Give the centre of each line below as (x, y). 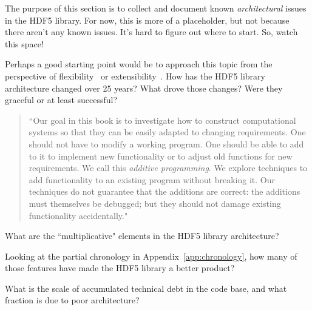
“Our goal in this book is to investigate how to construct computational (162, 120)
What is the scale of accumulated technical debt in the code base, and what (146, 288)
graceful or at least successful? (61, 100)
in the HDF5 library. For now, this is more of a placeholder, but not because (147, 20)
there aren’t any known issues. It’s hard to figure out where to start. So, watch (151, 32)
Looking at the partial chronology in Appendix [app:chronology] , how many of (151, 256)
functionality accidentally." (78, 215)
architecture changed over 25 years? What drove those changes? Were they (144, 88)
